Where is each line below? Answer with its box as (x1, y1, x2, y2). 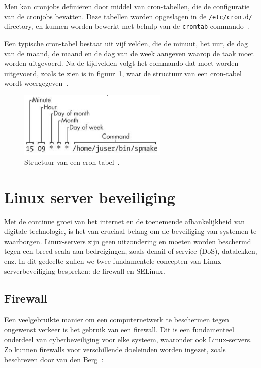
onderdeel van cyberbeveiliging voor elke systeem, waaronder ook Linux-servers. (4, 334, 252, 345)
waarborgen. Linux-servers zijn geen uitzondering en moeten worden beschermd (4, 236, 251, 246)
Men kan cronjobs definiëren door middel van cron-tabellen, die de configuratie (4, 1, 250, 11)
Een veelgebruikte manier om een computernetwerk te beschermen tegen (4, 314, 229, 325)
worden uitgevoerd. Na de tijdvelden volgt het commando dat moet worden (4, 58, 239, 69)
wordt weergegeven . (4, 78, 69, 88)
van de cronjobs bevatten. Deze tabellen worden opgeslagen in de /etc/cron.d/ (4, 11, 252, 21)
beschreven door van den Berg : (4, 354, 104, 364)
